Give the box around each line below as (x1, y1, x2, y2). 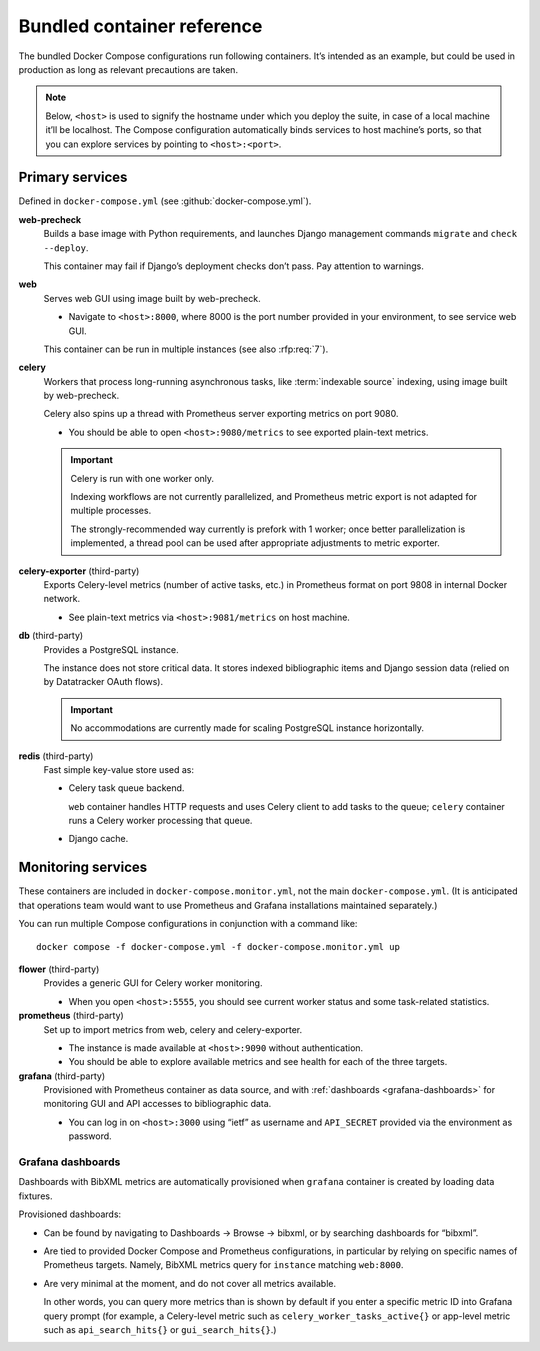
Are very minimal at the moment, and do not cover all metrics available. (43, 1277, 337, 1289)
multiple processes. (70, 505, 152, 517)
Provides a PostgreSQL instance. (43, 643, 179, 655)
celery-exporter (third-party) (18, 565, 140, 577)
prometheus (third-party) (18, 1010, 124, 1022)
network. (43, 593, 81, 605)
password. (68, 1130, 112, 1142)
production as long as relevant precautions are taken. (18, 63, 239, 75)
